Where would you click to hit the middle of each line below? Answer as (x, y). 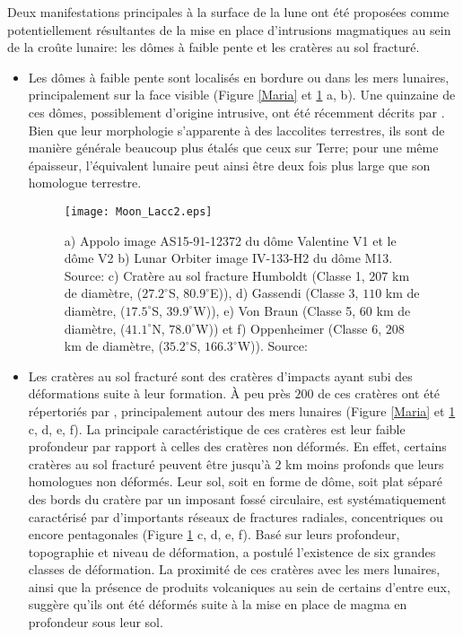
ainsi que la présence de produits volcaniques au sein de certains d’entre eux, (239, 586)
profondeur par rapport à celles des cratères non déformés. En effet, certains (237, 446)
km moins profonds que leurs (365, 463)
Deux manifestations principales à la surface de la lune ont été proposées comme (228, 12)
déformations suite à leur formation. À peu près (159, 393)
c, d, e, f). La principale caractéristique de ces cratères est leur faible (217, 428)
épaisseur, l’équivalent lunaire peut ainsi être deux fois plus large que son (229, 165)
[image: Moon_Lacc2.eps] (138, 211)
